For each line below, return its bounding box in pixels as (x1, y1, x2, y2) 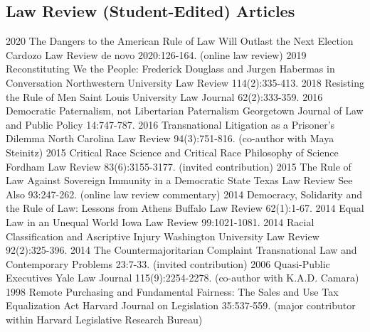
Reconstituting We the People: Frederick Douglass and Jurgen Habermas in (6, 61, 335, 76)
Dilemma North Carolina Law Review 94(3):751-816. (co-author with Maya (6, 131, 334, 146)
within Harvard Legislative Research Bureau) (6, 312, 203, 327)
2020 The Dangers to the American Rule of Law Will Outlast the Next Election (6, 33, 354, 48)
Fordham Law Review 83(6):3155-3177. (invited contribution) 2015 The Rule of (6, 159, 351, 173)
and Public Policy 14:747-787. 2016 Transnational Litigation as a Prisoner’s (6, 117, 335, 132)
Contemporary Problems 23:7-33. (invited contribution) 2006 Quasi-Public (6, 256, 330, 271)
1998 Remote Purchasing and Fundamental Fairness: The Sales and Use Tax (6, 284, 339, 299)
